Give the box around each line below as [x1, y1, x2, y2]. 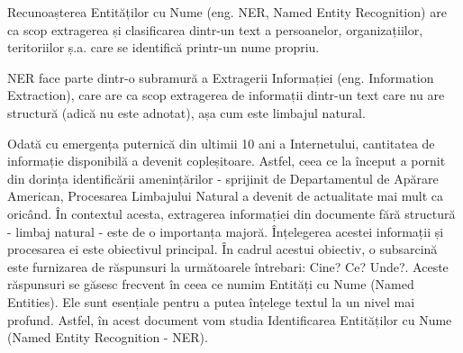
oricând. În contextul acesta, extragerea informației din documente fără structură [7, 204, 456, 222]
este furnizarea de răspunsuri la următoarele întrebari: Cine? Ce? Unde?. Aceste [7, 257, 449, 276]
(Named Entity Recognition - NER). [7, 328, 208, 347]
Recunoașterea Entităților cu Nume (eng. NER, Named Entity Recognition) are [7, 3, 447, 21]
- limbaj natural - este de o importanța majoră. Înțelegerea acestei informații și [7, 222, 444, 240]
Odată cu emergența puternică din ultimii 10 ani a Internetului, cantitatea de [7, 133, 435, 152]
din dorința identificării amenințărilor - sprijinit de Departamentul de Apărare [7, 168, 439, 187]
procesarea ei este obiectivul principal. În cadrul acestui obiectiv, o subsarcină [7, 240, 438, 258]
